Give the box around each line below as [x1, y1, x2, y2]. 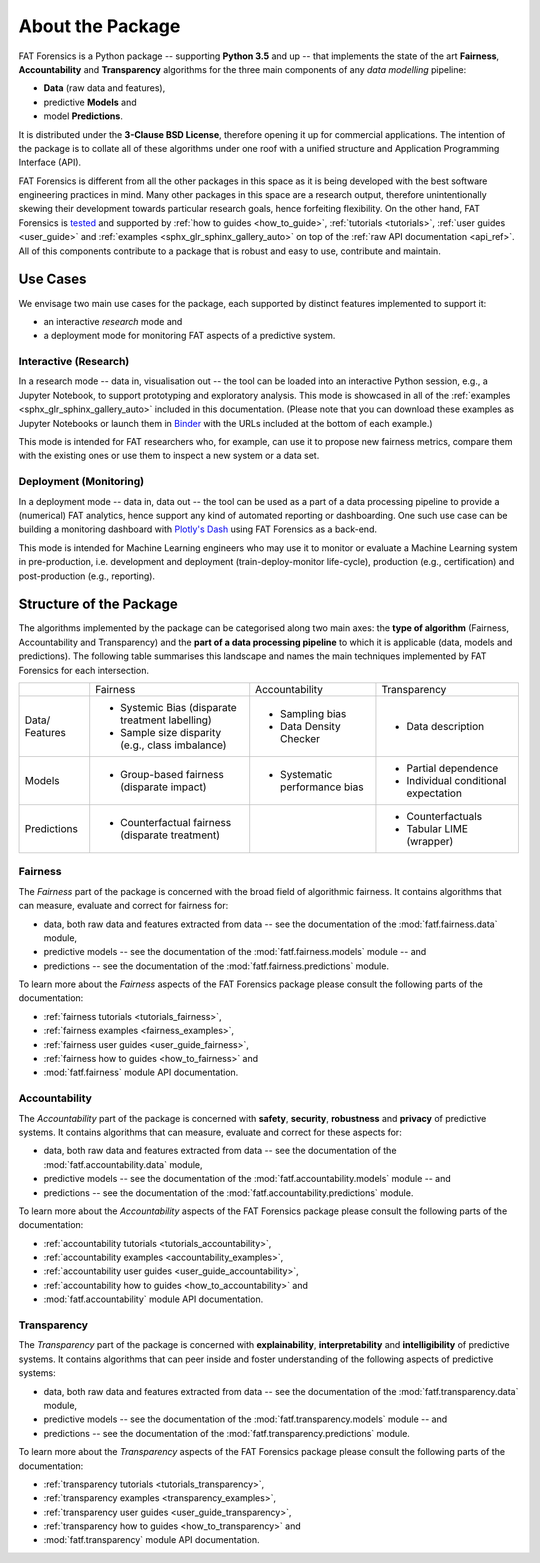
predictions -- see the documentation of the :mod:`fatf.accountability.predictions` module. [43, 1186, 414, 1199]
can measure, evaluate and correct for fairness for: [18, 900, 229, 912]
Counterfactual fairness [120, 815, 232, 829]
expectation [406, 786, 462, 800]
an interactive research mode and [43, 315, 183, 327]
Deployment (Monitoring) [18, 475, 145, 489]
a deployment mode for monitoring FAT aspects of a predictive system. [43, 330, 336, 342]
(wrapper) [406, 834, 454, 848]
